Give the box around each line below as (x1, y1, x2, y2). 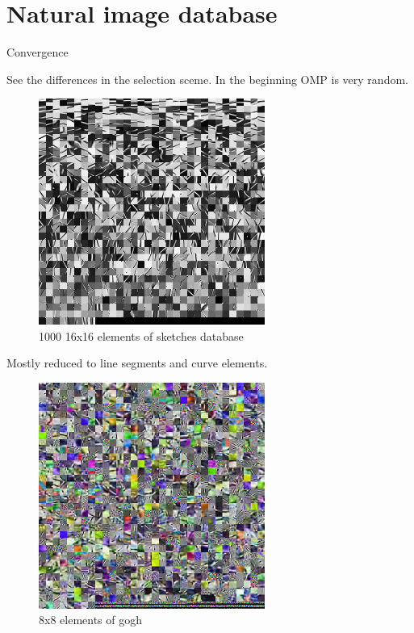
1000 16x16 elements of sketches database (39, 327, 244, 344)
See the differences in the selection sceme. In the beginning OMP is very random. (6, 70, 408, 87)
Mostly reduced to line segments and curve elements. (6, 354, 268, 371)
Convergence (6, 44, 69, 61)
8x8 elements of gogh (39, 611, 143, 628)
